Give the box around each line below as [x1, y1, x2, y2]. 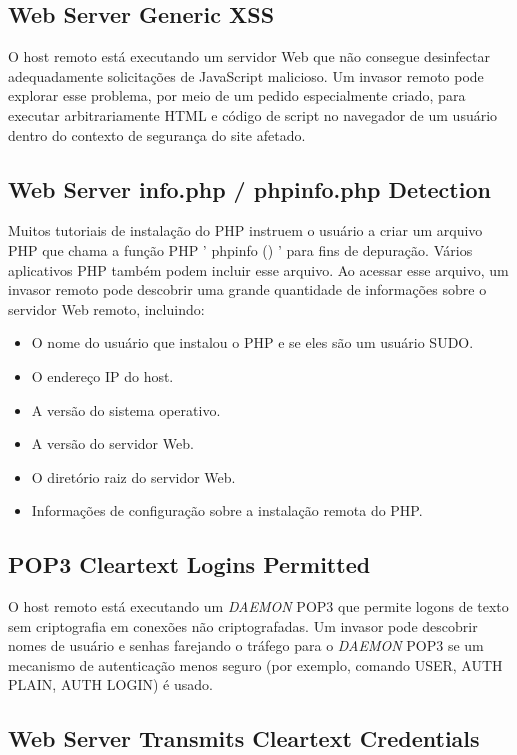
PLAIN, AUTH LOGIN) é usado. [8, 674, 213, 695]
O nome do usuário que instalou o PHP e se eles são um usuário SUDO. [31, 332, 474, 353]
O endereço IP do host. [31, 365, 174, 386]
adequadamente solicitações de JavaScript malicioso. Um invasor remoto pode [8, 65, 484, 86]
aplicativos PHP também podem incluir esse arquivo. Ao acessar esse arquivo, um [8, 259, 509, 280]
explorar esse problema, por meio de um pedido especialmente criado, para [8, 85, 466, 106]
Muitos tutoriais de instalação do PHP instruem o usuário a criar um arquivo [8, 220, 483, 241]
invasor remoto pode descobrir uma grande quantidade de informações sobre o [8, 279, 487, 300]
